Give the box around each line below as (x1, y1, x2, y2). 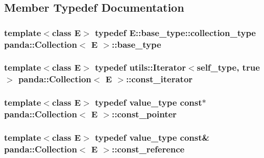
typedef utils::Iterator (95, 61, 186, 74)
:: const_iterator (126, 73, 193, 85)
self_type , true (197, 61, 260, 74)
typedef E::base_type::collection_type (95, 26, 256, 39)
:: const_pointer (112, 108, 177, 120)
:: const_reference (112, 142, 185, 155)
